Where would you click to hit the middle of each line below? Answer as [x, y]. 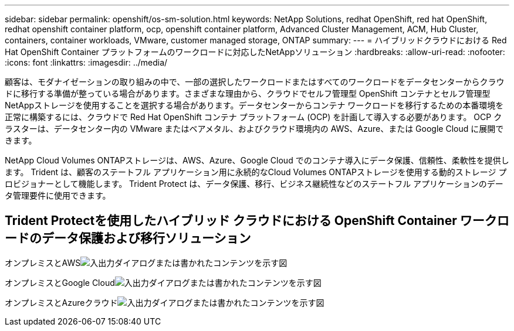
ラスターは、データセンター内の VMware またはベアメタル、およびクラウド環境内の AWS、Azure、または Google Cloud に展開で [254, 129]
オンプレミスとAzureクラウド [61, 302]
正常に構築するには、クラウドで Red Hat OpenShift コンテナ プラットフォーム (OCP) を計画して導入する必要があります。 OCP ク [253, 117]
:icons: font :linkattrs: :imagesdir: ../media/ [86, 62]
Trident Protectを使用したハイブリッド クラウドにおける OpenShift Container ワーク [251, 221]
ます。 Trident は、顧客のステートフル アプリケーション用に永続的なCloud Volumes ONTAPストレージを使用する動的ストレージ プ [256, 172]
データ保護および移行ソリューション [146, 238]
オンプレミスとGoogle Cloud [60, 282]
